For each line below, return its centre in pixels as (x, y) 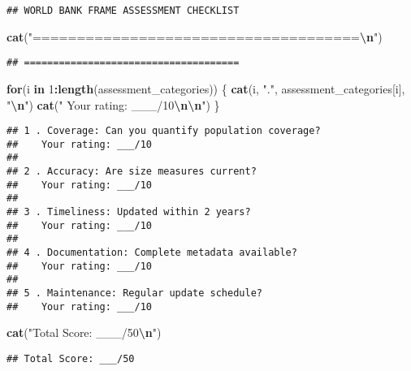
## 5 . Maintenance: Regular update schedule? (134, 293)
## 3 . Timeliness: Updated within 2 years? (129, 212)
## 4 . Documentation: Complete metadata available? (152, 252)
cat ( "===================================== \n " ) (195, 36)
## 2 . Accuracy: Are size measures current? (132, 172)
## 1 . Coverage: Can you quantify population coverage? (164, 131)
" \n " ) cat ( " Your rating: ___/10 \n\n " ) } (113, 104)
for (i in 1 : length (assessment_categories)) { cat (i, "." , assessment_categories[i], (206, 88)
